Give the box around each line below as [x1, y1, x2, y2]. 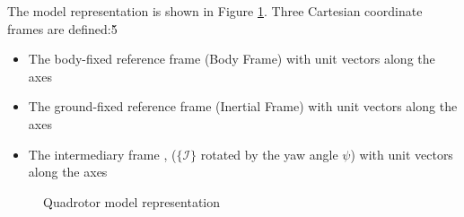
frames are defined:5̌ [7, 19, 118, 38]
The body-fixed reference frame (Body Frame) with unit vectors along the [28, 49, 435, 68]
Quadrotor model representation [43, 192, 221, 211]
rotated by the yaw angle [200, 144, 338, 163]
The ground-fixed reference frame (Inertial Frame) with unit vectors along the [28, 97, 458, 116]
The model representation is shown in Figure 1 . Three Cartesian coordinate [7, 2, 423, 20]
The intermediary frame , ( [28, 144, 177, 163]
